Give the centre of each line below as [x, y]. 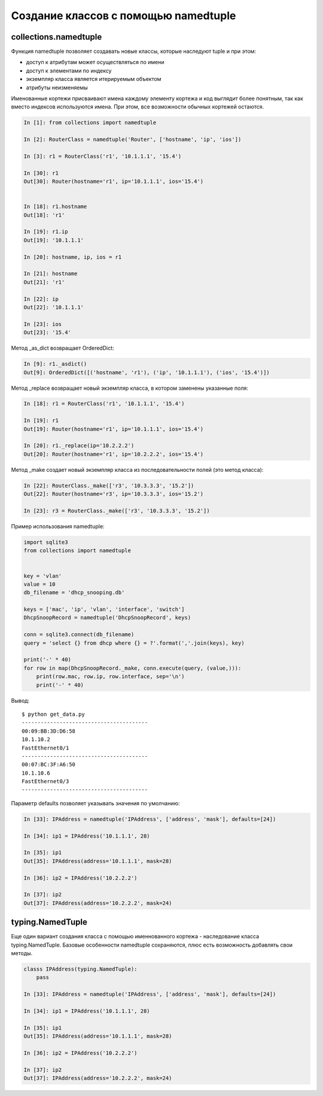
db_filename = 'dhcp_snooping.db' [74, 593]
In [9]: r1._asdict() [55, 364]
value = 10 [39, 584]
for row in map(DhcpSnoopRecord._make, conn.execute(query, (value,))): [132, 668]
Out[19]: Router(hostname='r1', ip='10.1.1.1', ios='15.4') [114, 429]
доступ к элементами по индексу [69, 70]
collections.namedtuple [57, 37]
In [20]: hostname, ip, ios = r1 [73, 257]
